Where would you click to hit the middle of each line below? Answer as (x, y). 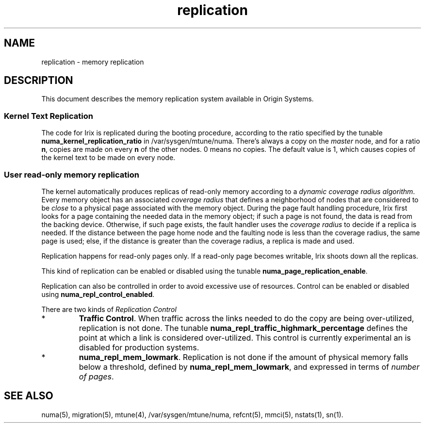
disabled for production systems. (139, 347)
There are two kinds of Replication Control (109, 309)
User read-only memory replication (72, 174)
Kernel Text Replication (49, 116)
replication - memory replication (93, 62)
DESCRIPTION (39, 81)
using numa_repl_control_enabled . (98, 294)
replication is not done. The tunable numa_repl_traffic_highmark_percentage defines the (243, 328)
